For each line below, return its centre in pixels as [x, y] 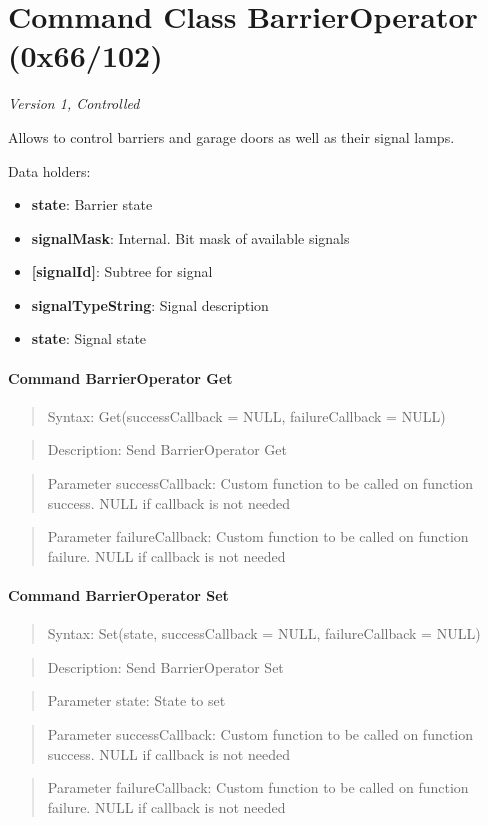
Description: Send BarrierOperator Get [167, 449]
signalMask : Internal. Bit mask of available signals [190, 237]
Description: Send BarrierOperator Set [165, 666]
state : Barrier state [92, 204]
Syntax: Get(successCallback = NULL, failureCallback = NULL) [246, 415]
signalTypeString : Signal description [150, 304]
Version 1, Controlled [74, 103]
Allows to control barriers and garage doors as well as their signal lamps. [231, 136]
